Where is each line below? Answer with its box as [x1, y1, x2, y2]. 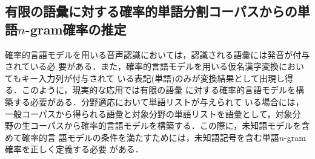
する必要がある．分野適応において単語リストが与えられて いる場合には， [13, 95, 304, 108]
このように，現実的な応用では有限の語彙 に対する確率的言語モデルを [21, 83, 296, 96]
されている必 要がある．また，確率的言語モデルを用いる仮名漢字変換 [5, 60, 279, 73]
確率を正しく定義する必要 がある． [5, 143, 144, 155]
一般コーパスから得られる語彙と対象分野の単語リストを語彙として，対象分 [5, 107, 301, 120]
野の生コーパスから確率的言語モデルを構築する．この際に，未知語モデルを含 [5, 119, 310, 132]
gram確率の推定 [30, 19, 127, 38]
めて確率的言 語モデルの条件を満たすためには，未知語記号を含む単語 [5, 131, 279, 143]
